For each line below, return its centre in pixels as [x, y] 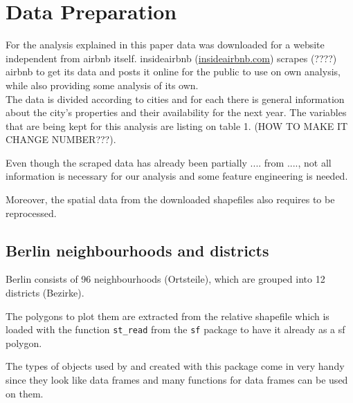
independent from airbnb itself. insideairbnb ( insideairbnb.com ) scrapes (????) [171, 58]
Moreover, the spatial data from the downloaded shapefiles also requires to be [170, 199]
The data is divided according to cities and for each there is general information [175, 99]
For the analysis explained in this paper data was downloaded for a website [165, 45]
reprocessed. [31, 213]
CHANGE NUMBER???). [61, 139]
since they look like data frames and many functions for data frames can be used [177, 380]
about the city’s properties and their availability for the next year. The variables [176, 112]
